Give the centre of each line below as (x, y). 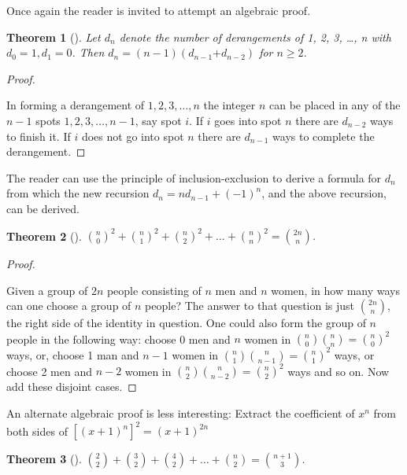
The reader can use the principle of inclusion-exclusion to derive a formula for (194, 177)
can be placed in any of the (335, 105)
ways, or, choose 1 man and (73, 354)
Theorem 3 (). (44, 458)
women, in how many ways (336, 290)
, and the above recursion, (324, 193)
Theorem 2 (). (44, 236)
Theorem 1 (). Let (54, 37)
